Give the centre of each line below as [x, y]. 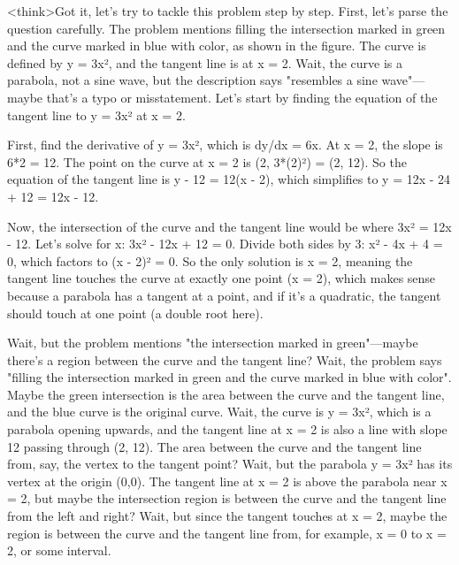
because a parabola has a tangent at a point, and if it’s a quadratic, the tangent [224, 295]
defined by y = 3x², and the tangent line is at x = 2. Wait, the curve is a [205, 62]
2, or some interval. [59, 550]
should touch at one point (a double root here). [135, 313]
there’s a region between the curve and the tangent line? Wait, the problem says [225, 359]
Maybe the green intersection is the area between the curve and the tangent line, [226, 394]
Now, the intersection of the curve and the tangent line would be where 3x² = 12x [229, 226]
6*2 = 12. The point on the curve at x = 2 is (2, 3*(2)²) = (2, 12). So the [207, 161]
